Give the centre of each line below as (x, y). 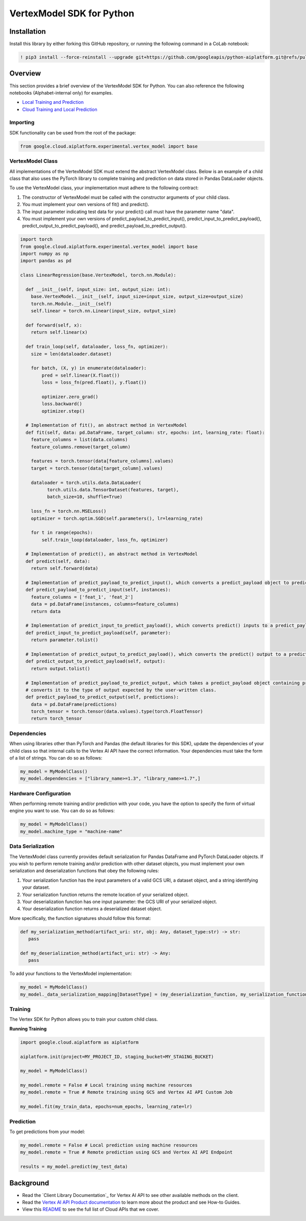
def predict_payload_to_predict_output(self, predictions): (102, 697)
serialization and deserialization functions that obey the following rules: (84, 871)
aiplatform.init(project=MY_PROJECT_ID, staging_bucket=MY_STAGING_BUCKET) (117, 1056)
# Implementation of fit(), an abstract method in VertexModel (106, 425)
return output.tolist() (60, 669)
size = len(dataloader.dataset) (71, 354)
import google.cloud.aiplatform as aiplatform (79, 1042)
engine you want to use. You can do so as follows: (62, 811)
